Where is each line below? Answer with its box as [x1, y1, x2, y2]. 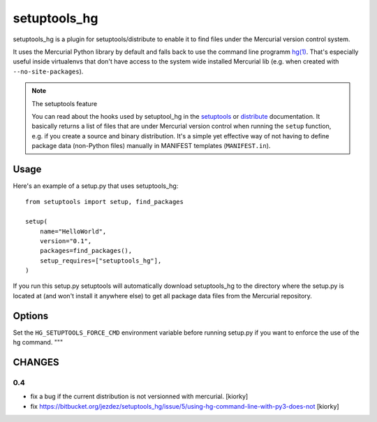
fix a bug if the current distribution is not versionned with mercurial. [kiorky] [30, 392, 249, 401]
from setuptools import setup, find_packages [25, 198, 184, 206]
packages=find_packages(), [39, 247, 133, 255]
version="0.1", [39, 237, 92, 245]
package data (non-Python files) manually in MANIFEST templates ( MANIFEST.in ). [31, 142, 271, 150]
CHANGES [13, 356, 59, 368]
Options [13, 310, 49, 321]
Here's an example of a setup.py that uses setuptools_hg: [13, 182, 179, 190]
